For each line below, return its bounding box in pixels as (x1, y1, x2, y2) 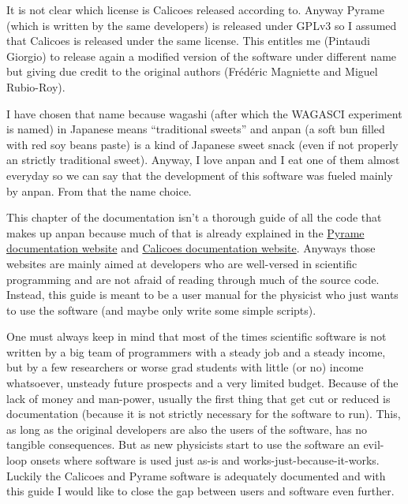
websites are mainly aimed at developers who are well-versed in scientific (6, 255, 357, 271)
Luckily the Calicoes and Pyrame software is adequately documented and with (6, 467, 386, 483)
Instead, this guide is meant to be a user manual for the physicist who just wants (6, 286, 399, 303)
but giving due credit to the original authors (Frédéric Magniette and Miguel (6, 63, 378, 80)
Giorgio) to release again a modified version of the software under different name (6, 47, 397, 64)
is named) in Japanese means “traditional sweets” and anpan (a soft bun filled (6, 121, 385, 137)
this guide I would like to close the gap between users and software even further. (6, 483, 395, 499)
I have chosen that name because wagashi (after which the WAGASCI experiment (6, 105, 402, 121)
